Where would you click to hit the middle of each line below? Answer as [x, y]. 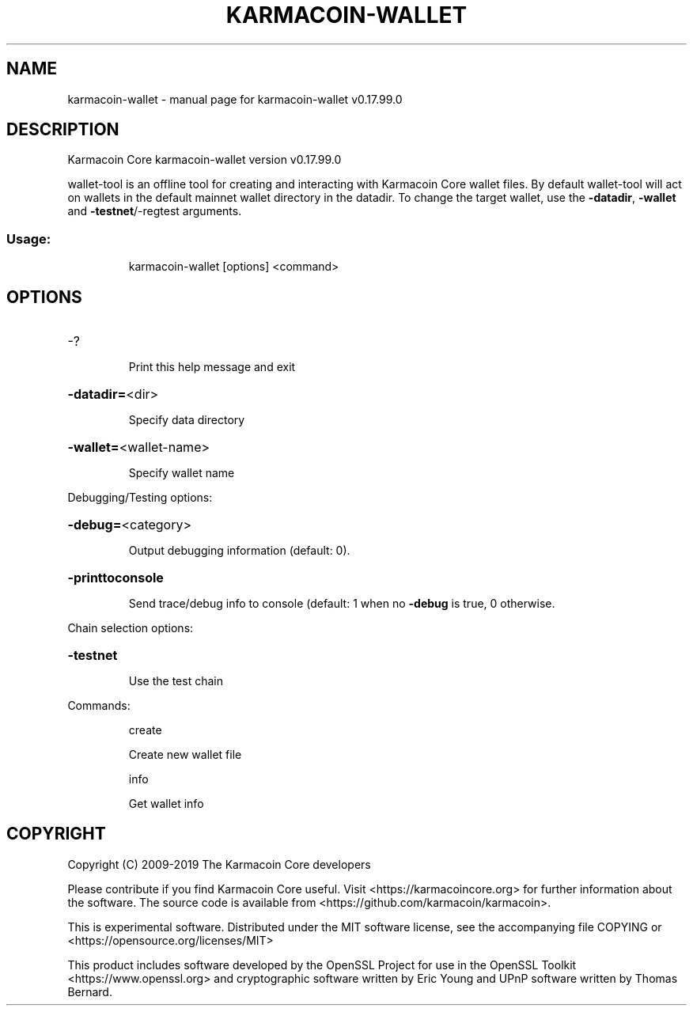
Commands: [99, 706]
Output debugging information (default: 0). [239, 551]
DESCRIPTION [63, 130]
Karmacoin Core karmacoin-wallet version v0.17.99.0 [204, 160]
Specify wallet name [182, 473]
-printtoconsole [116, 578]
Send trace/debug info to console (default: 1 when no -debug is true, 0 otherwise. [342, 604]
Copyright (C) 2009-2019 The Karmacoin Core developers [219, 864]
